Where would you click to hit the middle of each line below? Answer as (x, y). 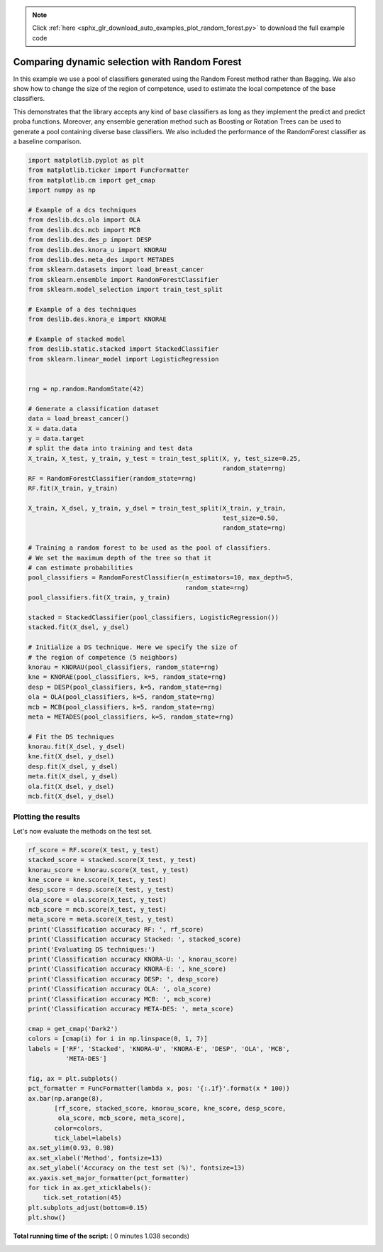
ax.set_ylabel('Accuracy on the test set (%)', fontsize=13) (137, 1168)
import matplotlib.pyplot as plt (86, 160)
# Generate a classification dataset (94, 409)
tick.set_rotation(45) (82, 1198)
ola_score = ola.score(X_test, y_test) (97, 899)
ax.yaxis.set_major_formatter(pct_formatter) (109, 1178)
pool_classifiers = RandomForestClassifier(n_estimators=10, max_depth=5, (161, 578)
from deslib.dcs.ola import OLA (84, 220)
